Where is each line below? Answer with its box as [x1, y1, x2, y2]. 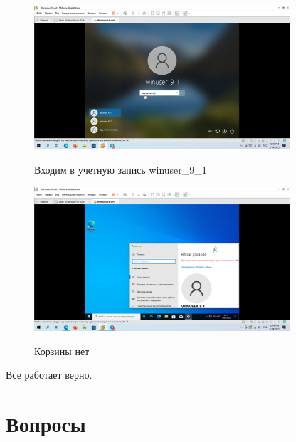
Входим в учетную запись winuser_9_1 [34, 162, 207, 177]
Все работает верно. [6, 367, 92, 382]
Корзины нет [34, 343, 90, 358]
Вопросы [6, 409, 86, 438]
